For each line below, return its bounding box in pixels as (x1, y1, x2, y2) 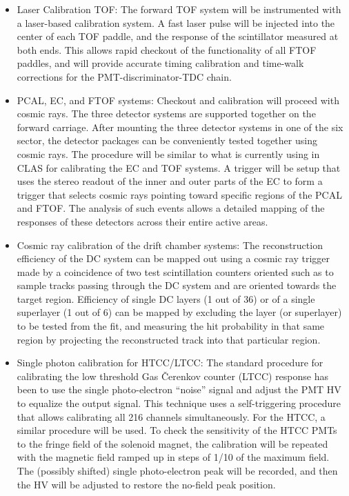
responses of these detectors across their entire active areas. (17, 214, 268, 228)
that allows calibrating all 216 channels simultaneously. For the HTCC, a (17, 409, 326, 424)
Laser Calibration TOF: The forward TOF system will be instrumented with (17, 2, 341, 16)
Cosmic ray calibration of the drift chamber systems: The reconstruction (17, 237, 323, 252)
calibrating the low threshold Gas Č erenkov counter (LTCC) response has (17, 368, 329, 383)
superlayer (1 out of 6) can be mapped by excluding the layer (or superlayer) (17, 305, 342, 319)
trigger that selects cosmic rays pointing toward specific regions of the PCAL (17, 187, 342, 201)
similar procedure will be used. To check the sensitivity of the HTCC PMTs (17, 423, 337, 437)
